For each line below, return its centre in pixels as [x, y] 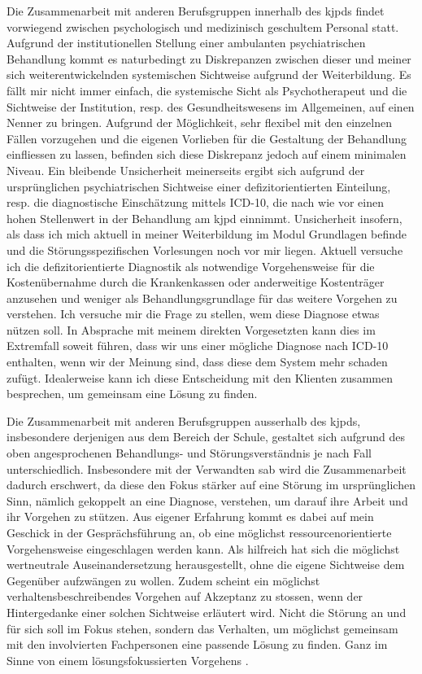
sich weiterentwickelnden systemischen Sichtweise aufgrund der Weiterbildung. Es [209, 74]
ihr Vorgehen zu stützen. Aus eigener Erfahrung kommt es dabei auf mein [190, 516]
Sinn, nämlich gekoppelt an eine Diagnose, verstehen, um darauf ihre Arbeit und [207, 500]
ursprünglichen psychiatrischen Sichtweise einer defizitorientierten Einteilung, [199, 186]
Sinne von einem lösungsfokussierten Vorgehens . [128, 660]
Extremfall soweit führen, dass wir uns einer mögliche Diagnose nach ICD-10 [198, 346]
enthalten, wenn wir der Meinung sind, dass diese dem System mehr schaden [197, 362]
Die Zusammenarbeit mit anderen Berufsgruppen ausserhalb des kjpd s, [184, 420]
